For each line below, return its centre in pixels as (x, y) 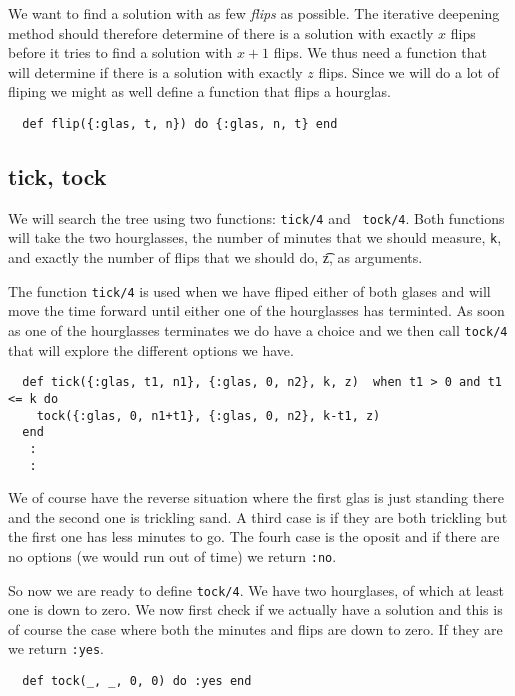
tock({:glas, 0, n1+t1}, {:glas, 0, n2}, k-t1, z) (208, 415)
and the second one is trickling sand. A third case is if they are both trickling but (258, 516)
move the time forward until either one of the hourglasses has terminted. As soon (256, 310)
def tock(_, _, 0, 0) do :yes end (137, 681)
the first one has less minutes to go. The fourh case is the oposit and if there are (254, 536)
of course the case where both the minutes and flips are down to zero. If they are (255, 628)
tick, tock (57, 176)
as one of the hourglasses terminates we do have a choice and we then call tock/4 (258, 329)
